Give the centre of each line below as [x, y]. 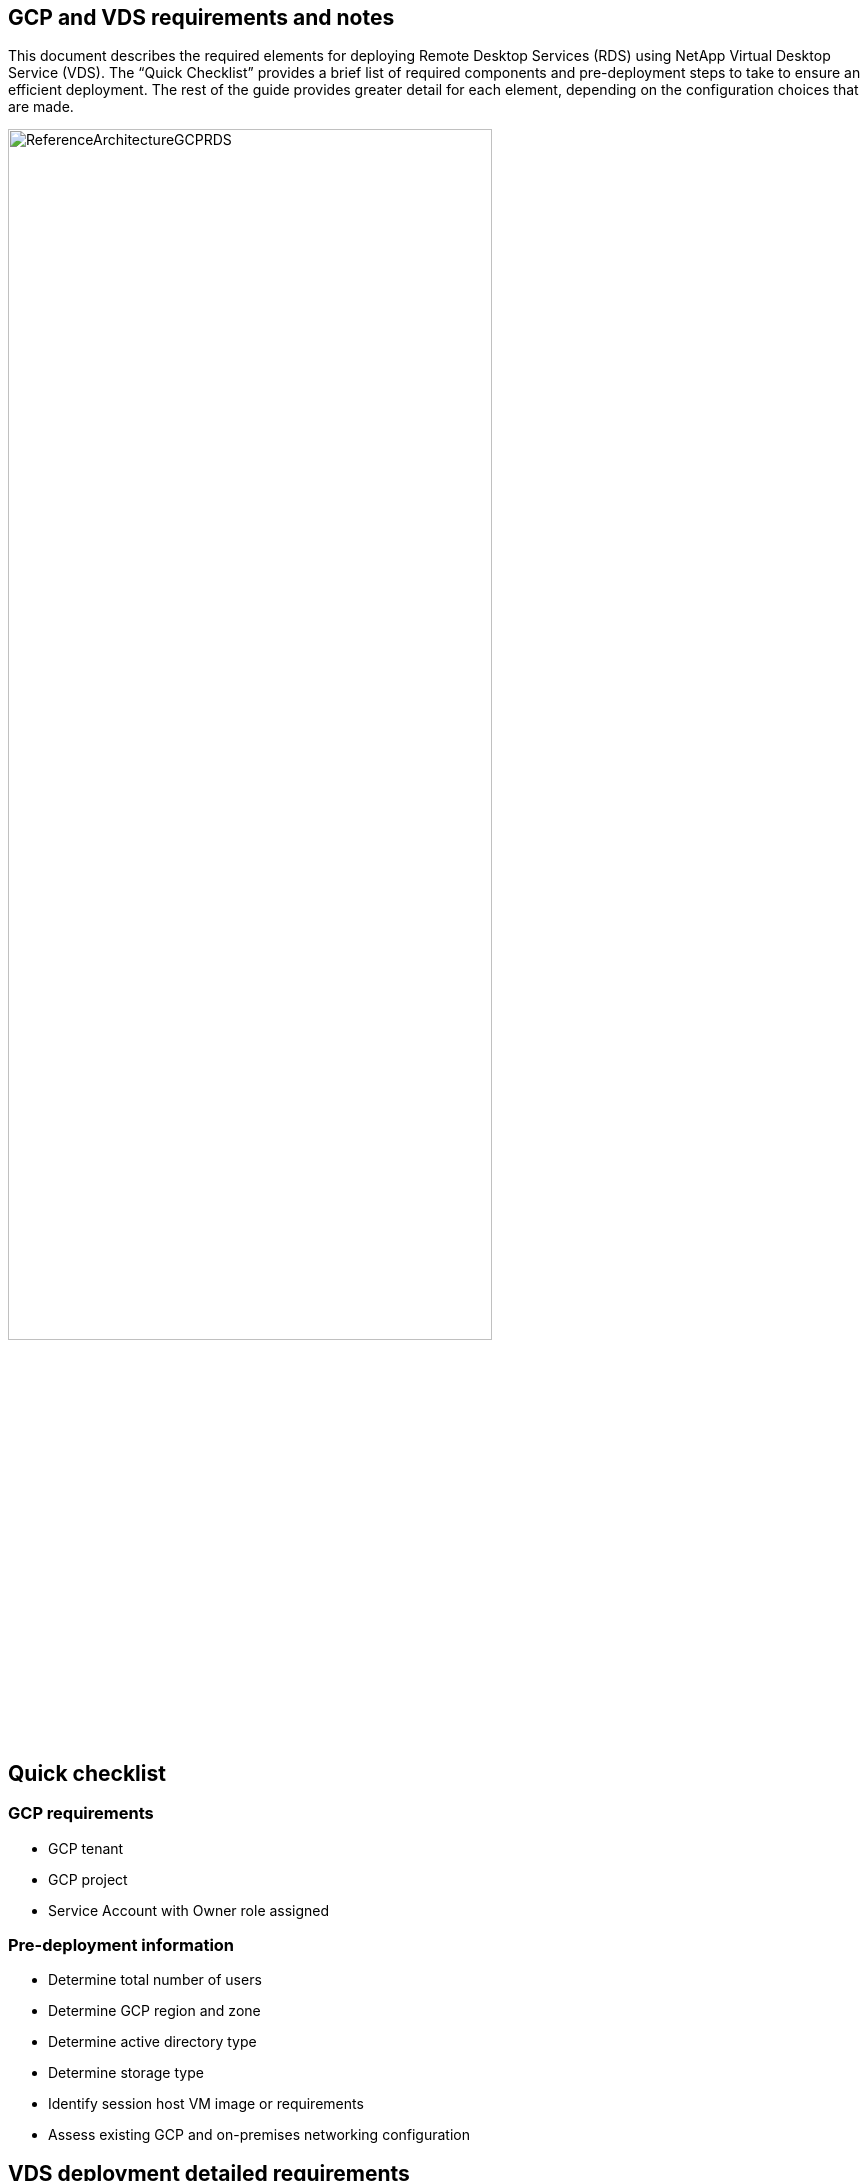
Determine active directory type [152, 2042]
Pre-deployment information [121, 1945]
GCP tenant [86, 1848]
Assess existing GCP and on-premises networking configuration [259, 2135]
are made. [41, 107]
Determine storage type [126, 2073]
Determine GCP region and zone [154, 2011]
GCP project [88, 1879]
